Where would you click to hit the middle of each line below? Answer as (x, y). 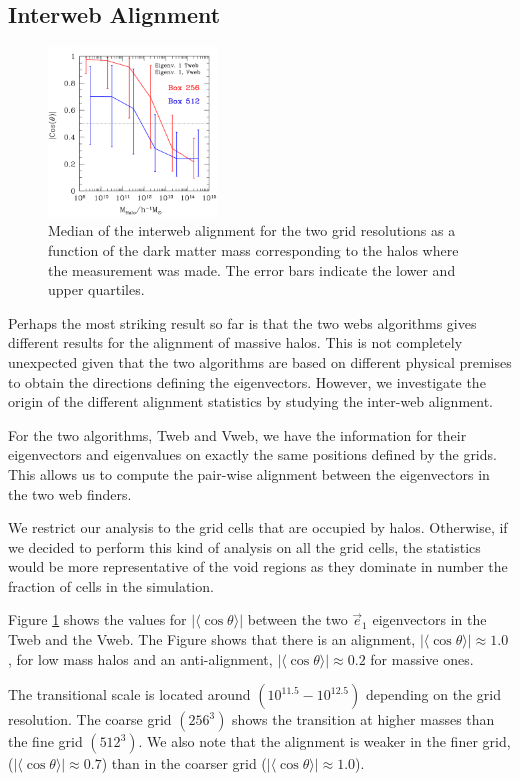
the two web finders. (70, 493)
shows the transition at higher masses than (363, 719)
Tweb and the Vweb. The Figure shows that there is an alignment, (212, 639)
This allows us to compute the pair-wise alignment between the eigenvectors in (249, 473)
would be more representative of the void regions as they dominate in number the (258, 566)
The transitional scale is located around (129, 694)
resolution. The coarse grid (90, 719)
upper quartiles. (96, 289)
